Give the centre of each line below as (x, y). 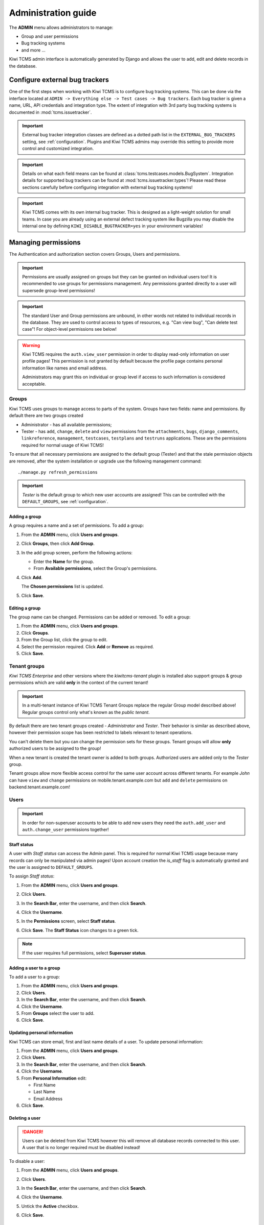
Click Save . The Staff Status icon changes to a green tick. (80, 930)
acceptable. (34, 384)
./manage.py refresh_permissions (58, 472)
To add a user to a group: (34, 977)
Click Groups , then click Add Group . (58, 543)
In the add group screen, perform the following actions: (77, 552)
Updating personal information (41, 1033)
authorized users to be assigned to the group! (55, 748)
